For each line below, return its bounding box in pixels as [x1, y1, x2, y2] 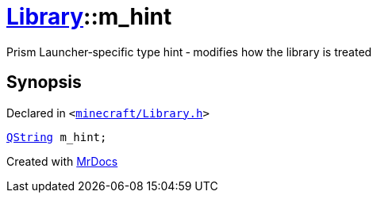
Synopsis [6, 72, 82, 93]
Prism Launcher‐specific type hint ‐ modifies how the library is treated [6, 44, 372, 59]
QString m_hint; [6, 130, 107, 144]
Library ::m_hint [6, 3, 172, 30]
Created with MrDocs [6, 154, 118, 168]
